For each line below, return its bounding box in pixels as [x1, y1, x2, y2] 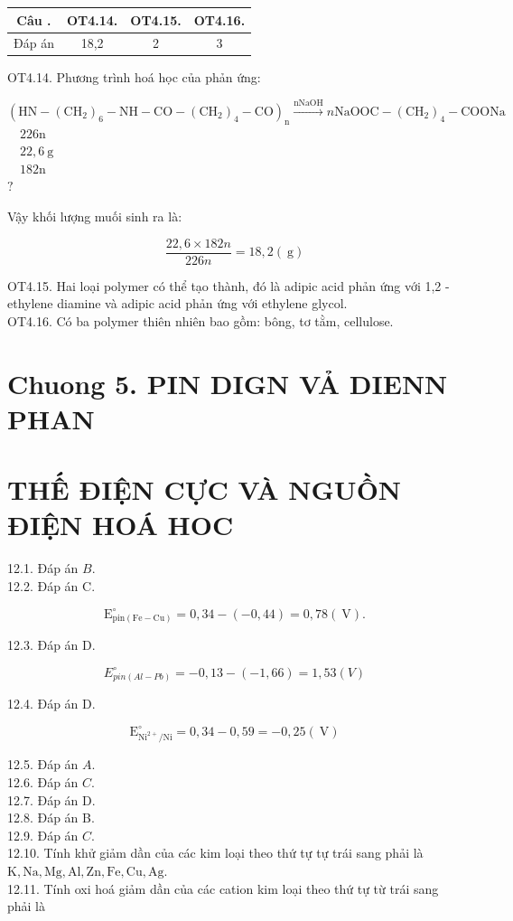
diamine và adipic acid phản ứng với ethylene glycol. [57, 294, 348, 313]
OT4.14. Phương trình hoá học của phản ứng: [7, 68, 261, 87]
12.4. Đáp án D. [7, 694, 96, 713]
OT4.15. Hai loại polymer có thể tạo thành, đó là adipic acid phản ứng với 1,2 [7, 276, 442, 295]
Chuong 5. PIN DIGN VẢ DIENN [7, 364, 448, 401]
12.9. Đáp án [7, 825, 79, 844]
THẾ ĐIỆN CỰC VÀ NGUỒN [7, 471, 402, 508]
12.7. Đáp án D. [7, 790, 96, 809]
